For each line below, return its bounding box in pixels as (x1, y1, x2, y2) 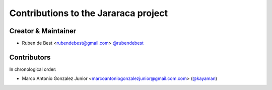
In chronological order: (9, 66, 56, 72)
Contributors (9, 53, 51, 61)
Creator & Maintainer (9, 27, 77, 35)
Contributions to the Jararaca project (9, 8, 168, 19)
